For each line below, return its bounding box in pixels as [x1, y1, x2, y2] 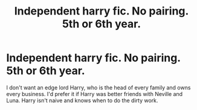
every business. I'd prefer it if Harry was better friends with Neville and [6, 90, 183, 97]
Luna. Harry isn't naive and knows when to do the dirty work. [6, 97, 158, 104]
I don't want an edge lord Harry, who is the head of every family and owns [6, 83, 191, 91]
